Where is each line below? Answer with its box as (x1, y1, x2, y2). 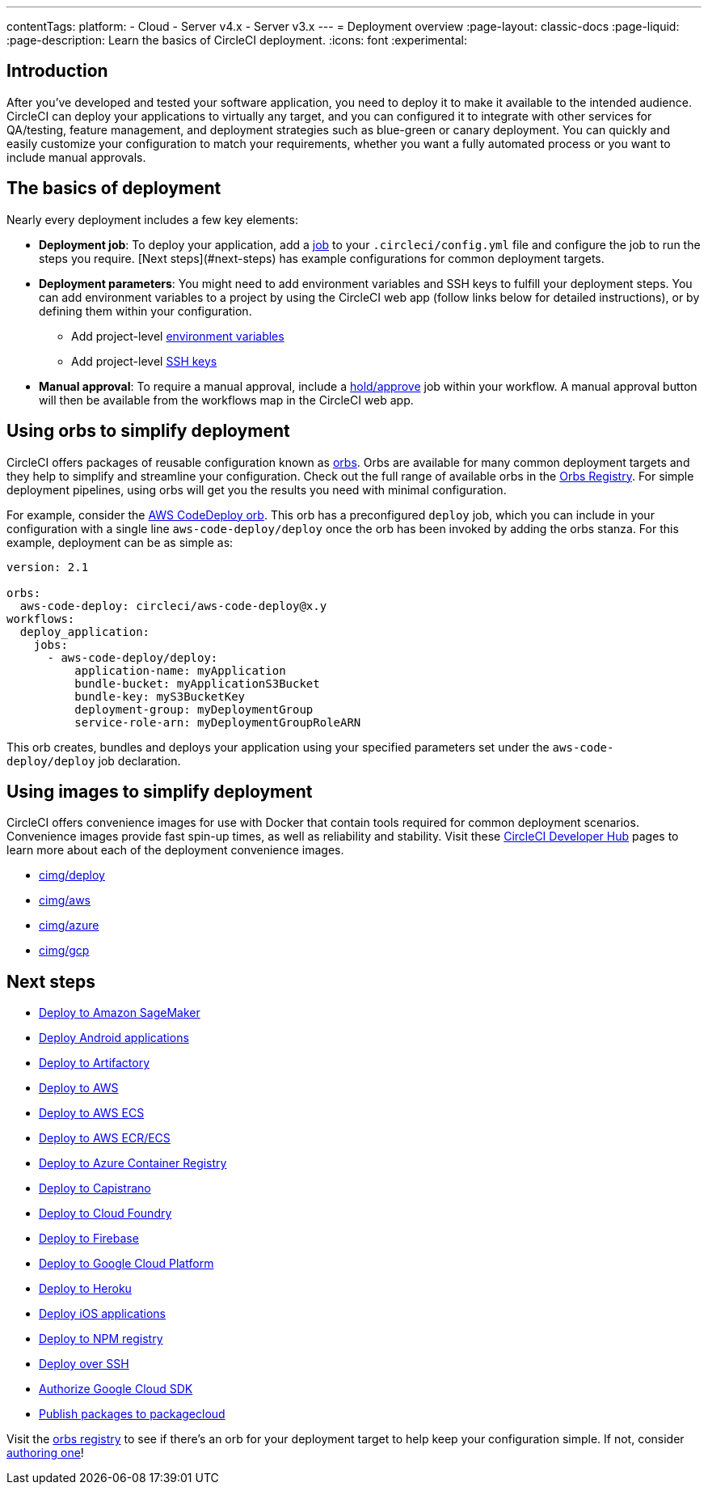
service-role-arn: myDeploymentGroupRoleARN (74, 715, 361, 729)
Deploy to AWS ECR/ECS (39, 1131, 171, 1146)
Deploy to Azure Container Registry (39, 1156, 227, 1171)
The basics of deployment (6, 178, 221, 199)
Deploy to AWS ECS (39, 1106, 145, 1120)
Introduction (6, 61, 108, 82)
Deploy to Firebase (39, 1231, 139, 1246)
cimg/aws (39, 893, 91, 908)
